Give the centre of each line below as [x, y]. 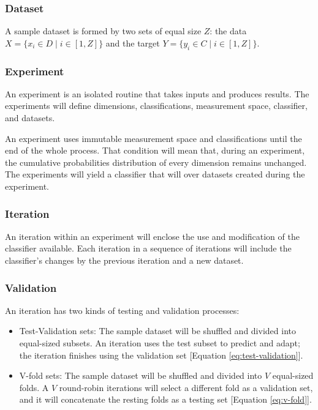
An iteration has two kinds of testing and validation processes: [122, 310]
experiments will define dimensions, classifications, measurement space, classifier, [156, 106]
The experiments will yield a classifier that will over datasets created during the [155, 174]
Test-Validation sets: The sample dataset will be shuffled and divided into [157, 331]
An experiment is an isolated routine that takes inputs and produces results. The [157, 93]
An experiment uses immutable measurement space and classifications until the [153, 138]
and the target [133, 43]
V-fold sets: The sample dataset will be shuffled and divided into [141, 375]
